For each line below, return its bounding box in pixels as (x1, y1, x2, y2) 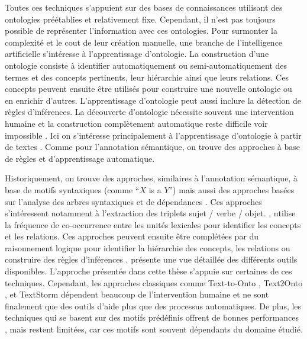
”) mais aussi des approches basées (169, 183, 295, 196)
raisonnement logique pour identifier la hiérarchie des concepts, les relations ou (5, 241, 290, 254)
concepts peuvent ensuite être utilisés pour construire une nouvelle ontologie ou (5, 82, 292, 95)
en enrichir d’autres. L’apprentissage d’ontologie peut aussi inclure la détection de (5, 94, 301, 106)
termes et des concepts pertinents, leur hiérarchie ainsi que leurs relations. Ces (5, 71, 289, 83)
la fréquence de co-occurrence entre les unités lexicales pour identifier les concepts (5, 218, 301, 231)
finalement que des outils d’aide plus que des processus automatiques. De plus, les (5, 299, 302, 312)
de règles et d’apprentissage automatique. (5, 152, 155, 164)
